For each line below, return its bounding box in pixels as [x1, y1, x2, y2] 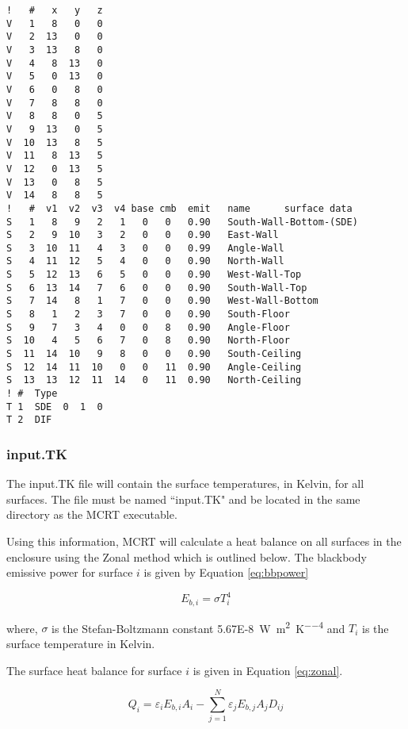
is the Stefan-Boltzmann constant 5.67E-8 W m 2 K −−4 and [51, 617, 345, 636]
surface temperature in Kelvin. [6, 635, 155, 651]
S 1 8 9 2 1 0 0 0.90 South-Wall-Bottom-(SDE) [6, 216, 358, 228]
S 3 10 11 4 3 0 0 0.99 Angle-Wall [6, 242, 284, 254]
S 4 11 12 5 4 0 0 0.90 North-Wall [6, 255, 284, 267]
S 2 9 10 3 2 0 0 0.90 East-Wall [6, 229, 279, 241]
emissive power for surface [6, 564, 133, 581]
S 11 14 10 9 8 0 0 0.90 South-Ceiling [6, 348, 302, 360]
